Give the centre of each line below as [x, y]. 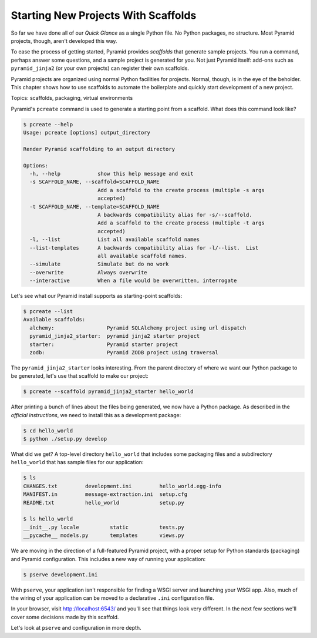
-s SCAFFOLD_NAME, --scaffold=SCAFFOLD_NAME [95, 182]
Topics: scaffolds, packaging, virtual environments [72, 98]
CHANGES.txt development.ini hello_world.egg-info [122, 486]
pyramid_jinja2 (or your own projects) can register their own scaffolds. [100, 68]
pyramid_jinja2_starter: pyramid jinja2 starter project [115, 336]
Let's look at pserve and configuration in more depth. [76, 628]
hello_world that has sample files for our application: [77, 462]
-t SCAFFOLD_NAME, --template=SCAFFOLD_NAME [95, 206]
